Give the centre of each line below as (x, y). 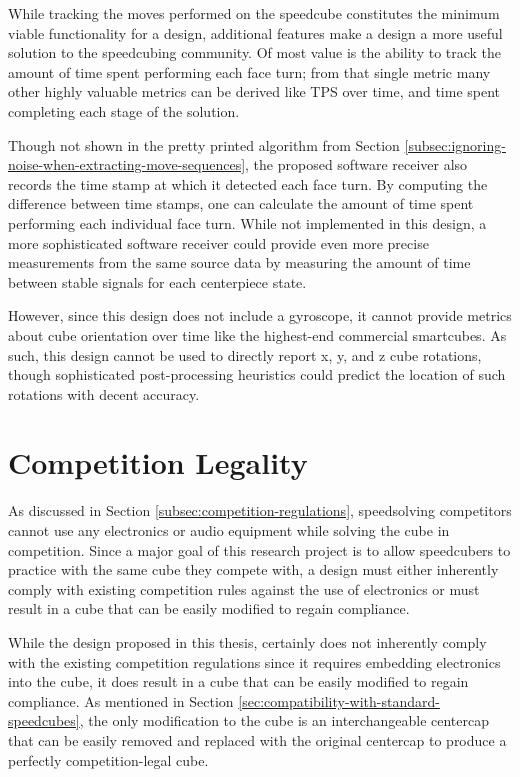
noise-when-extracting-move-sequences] (127, 164)
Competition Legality (158, 462)
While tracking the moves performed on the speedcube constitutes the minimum (254, 13)
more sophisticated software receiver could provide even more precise (218, 242)
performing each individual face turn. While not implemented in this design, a (247, 222)
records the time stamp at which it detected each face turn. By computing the (248, 183)
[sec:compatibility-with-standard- (339, 700)
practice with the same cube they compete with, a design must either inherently (253, 569)
